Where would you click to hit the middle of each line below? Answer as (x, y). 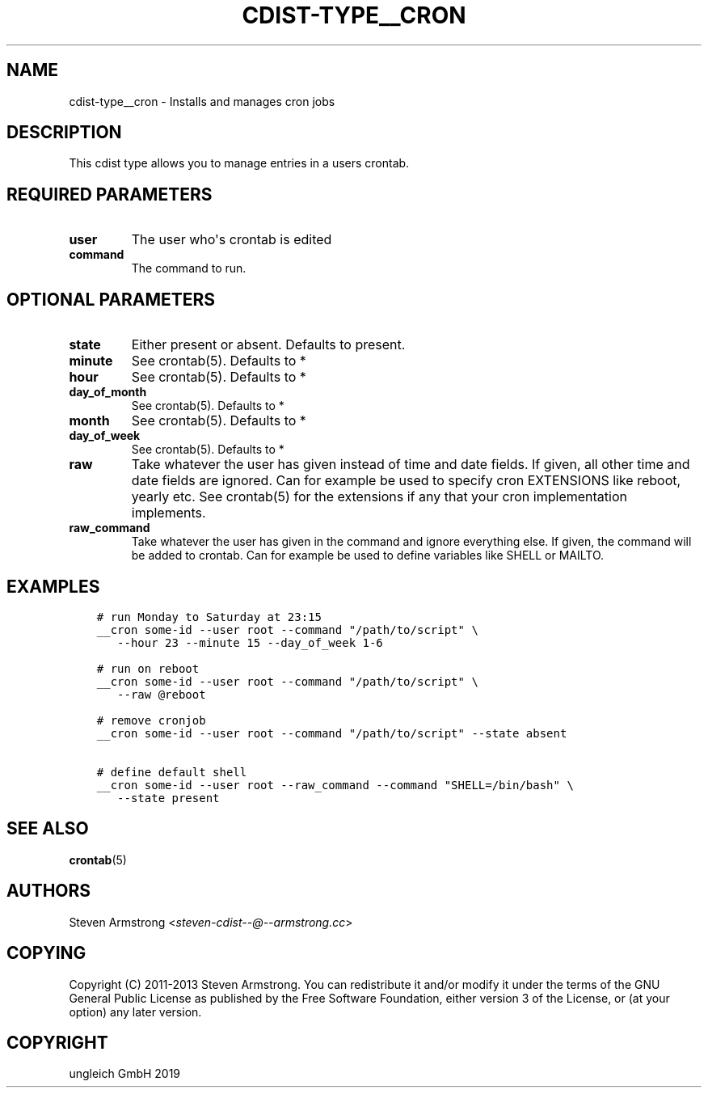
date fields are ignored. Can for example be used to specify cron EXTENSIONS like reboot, (406, 481)
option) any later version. (135, 1012)
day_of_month (108, 392)
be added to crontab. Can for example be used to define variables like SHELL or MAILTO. (368, 555)
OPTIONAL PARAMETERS (111, 299)
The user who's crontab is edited (232, 240)
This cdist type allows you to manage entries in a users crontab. (239, 163)
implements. (169, 513)
